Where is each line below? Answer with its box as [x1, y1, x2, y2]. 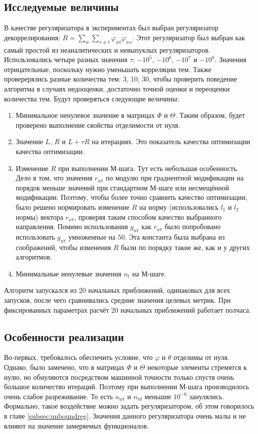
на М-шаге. [132, 268, 167, 278]
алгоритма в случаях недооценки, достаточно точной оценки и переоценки [4, 83, 230, 93]
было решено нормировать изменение [15, 201, 130, 212]
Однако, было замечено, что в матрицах [4, 362, 125, 372]
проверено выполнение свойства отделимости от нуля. [15, 119, 180, 130]
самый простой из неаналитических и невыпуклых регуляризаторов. [4, 44, 210, 55]
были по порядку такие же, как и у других [121, 242, 250, 252]
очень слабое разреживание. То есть [4, 391, 113, 401]
